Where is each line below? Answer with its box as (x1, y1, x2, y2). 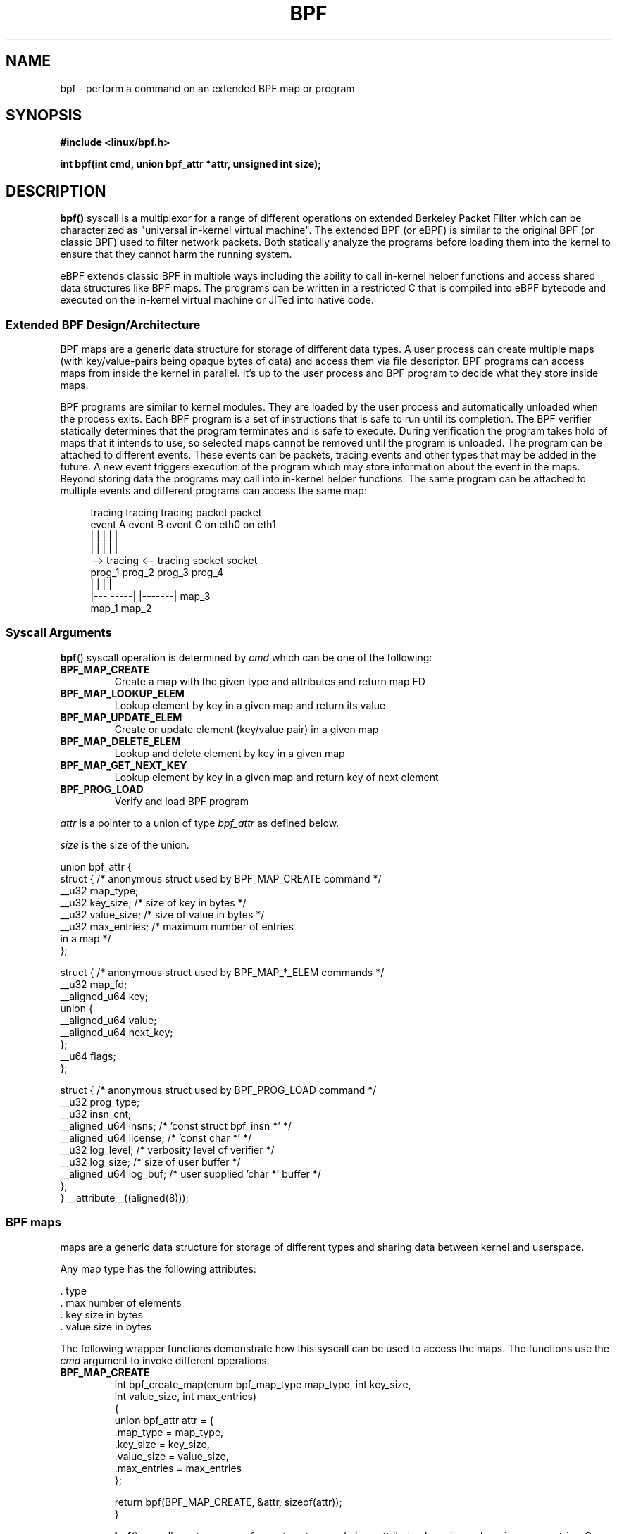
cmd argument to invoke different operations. (60, 1354, 270, 1366)
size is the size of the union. (60, 838, 189, 851)
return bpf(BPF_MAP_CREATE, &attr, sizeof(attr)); (114, 1495, 342, 1508)
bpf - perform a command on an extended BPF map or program (60, 82, 355, 94)
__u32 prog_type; (60, 1095, 140, 1108)
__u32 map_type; (60, 884, 139, 897)
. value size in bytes (60, 1320, 152, 1333)
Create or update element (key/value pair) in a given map (114, 723, 379, 735)
